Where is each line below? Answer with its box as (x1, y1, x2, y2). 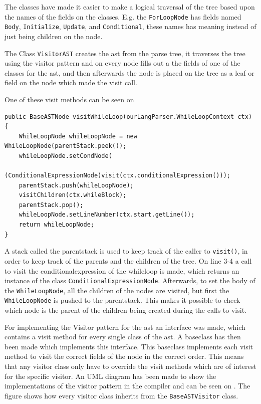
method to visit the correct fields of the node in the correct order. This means (5, 351, 244, 361)
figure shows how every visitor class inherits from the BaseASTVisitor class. (5, 390, 238, 400)
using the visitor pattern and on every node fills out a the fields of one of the (5, 58, 240, 68)
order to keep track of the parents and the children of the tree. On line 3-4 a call (5, 255, 252, 266)
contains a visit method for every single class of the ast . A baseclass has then (5, 331, 241, 342)
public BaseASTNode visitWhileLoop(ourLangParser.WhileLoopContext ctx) (5, 113, 252, 120)
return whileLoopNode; (19, 221, 94, 229)
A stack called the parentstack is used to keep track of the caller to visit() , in (5, 246, 248, 256)
